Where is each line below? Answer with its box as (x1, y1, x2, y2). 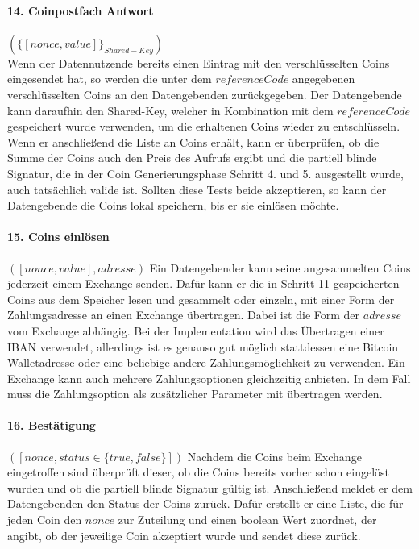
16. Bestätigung (7, 417, 96, 434)
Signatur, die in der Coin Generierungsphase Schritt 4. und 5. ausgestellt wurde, (7, 164, 404, 181)
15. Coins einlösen (7, 228, 110, 245)
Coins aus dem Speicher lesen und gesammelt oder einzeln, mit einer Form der (7, 290, 395, 307)
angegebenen (292, 70, 355, 87)
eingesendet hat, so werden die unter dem (7, 70, 212, 87)
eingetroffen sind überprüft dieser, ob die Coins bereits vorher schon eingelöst (7, 464, 390, 480)
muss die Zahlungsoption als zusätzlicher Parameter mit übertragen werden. (7, 385, 383, 402)
